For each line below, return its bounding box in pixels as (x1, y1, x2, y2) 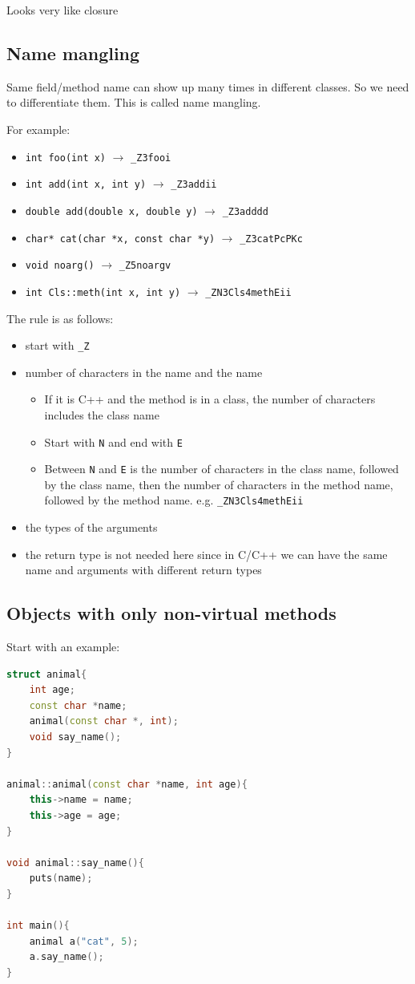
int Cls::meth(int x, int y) (25, 286, 181, 298)
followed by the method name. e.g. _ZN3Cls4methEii (44, 492, 304, 508)
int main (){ (6, 920, 70, 932)
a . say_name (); (29, 951, 104, 963)
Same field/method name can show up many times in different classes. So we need (6, 78, 409, 95)
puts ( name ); (29, 873, 93, 885)
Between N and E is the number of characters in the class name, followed (44, 460, 399, 477)
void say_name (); (29, 731, 122, 743)
